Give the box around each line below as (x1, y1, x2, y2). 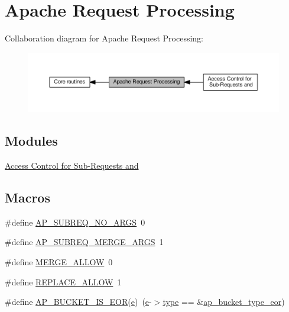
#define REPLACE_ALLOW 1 (5, 275, 122, 288)
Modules (5, 131, 58, 150)
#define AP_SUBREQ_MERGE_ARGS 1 (5, 236, 164, 248)
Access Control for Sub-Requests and (5, 159, 139, 172)
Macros (5, 188, 50, 207)
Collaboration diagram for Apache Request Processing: (5, 32, 204, 44)
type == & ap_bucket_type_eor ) (163, 295, 285, 308)
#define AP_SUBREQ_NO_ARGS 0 (5, 215, 145, 228)
